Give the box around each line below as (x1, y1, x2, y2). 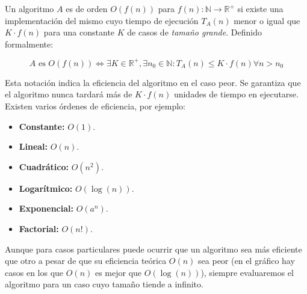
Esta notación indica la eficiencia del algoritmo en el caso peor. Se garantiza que (5, 76, 301, 88)
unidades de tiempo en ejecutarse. (173, 88, 299, 100)
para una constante (43, 26, 115, 38)
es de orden (66, 2, 108, 14)
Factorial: (19, 222, 59, 235)
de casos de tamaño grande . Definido (127, 26, 262, 38)
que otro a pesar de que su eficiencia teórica (5, 254, 167, 267)
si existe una (237, 2, 284, 14)
